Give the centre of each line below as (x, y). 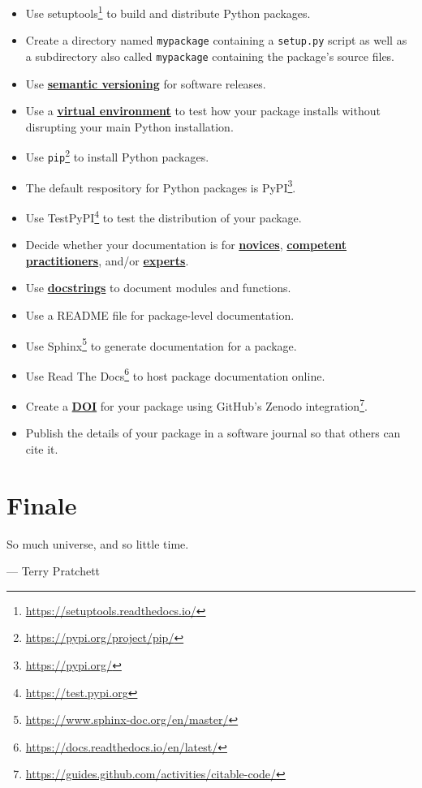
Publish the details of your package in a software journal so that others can (213, 433)
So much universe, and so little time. (98, 543)
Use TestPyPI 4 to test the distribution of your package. (164, 216)
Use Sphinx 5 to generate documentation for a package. (161, 344)
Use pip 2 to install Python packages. (117, 155)
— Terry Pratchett (54, 571)
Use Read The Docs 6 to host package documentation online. (175, 374)
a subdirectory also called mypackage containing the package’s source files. (210, 56)
